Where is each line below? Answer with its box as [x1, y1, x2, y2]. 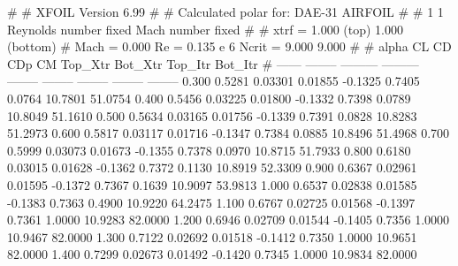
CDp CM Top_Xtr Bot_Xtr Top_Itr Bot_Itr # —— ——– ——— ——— [7, 54, 419, 72]
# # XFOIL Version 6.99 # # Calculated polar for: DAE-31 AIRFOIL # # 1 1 [7, 3, 444, 20]
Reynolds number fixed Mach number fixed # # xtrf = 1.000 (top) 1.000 [7, 19, 404, 38]
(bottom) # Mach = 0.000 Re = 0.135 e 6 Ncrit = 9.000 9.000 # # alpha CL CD [7, 37, 452, 56]
